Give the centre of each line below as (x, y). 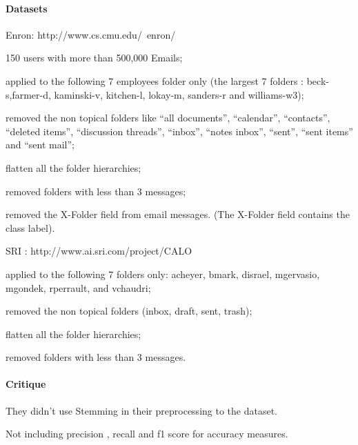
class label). (30, 227)
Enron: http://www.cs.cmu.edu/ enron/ (91, 34)
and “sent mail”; (40, 145)
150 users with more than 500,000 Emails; (94, 58)
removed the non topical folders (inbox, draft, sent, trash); (129, 311)
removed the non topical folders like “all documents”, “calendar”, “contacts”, (168, 118)
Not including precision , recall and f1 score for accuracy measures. (147, 434)
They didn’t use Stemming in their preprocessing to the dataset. (141, 410)
